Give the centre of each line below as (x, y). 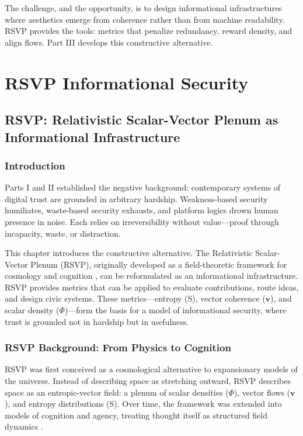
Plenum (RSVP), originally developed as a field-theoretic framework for (159, 264)
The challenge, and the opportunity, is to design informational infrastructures (143, 8)
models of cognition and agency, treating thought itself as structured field (136, 415)
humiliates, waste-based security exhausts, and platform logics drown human (142, 210)
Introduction (35, 165)
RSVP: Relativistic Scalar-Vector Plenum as (142, 120)
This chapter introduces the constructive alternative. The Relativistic (129, 253)
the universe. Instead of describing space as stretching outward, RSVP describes (148, 381)
